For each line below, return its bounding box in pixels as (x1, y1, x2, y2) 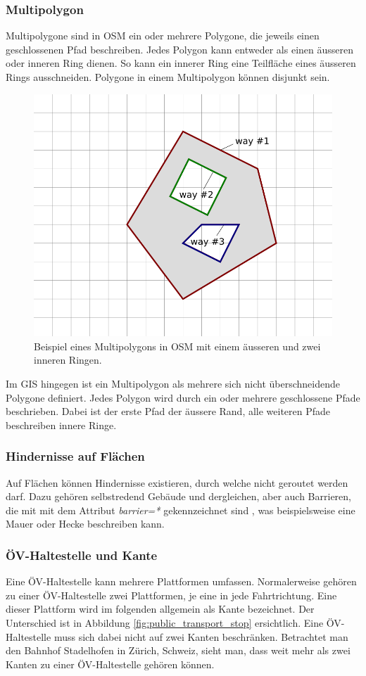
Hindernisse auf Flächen (6, 447, 145, 465)
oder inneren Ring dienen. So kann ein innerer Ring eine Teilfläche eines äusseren (6, 56, 356, 70)
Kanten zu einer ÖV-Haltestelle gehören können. (6, 656, 215, 671)
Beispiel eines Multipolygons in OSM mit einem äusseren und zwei (34, 338, 321, 353)
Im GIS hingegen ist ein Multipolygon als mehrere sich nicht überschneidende (6, 376, 340, 390)
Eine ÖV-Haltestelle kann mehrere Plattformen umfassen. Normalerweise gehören (6, 574, 357, 589)
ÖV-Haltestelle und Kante (6, 546, 158, 563)
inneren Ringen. (34, 352, 102, 367)
